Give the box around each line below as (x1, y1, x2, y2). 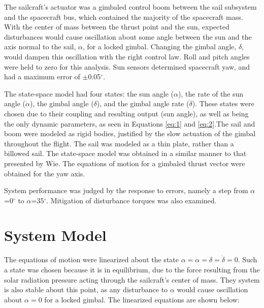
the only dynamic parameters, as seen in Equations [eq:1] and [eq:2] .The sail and (4, 118, 255, 129)
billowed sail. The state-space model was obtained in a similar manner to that (4, 148, 247, 159)
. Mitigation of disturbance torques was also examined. (46, 195, 217, 205)
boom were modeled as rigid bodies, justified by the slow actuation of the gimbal (4, 128, 256, 139)
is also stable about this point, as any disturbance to (4, 284, 168, 295)
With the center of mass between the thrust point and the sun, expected (4, 21, 229, 32)
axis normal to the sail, (4, 41, 76, 52)
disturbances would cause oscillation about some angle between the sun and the (4, 31, 252, 42)
